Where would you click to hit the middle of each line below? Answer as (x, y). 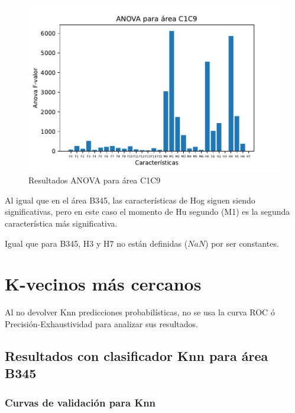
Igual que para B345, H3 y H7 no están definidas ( (96, 243)
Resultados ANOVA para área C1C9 (95, 180)
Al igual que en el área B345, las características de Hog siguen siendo (130, 200)
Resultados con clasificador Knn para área (137, 355)
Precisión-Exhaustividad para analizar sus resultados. (101, 323)
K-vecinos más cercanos (103, 284)
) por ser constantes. (242, 243)
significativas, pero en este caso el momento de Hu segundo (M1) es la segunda (147, 212)
